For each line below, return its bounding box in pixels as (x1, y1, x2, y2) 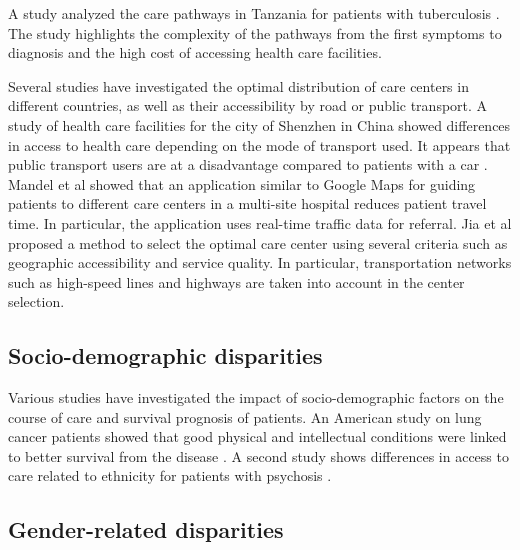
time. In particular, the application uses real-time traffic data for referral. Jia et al (8, 212, 512, 233)
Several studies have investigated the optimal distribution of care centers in (8, 75, 469, 96)
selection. (8, 291, 65, 312)
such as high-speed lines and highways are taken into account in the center (8, 271, 465, 292)
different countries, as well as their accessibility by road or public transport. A (8, 95, 488, 116)
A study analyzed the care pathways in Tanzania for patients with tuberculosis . (8, 3, 500, 23)
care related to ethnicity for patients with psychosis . (8, 465, 332, 486)
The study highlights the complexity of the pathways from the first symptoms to (8, 22, 502, 43)
